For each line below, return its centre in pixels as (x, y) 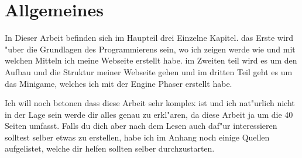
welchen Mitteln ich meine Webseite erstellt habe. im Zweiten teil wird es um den (151, 60)
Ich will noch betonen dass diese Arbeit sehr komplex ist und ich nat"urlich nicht (150, 103)
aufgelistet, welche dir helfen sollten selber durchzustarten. (110, 148)
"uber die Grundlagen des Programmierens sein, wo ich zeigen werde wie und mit (150, 49)
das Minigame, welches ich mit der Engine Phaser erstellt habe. (119, 83)
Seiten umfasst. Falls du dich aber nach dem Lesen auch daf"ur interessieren (141, 126)
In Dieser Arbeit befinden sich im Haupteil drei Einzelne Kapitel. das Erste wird (149, 38)
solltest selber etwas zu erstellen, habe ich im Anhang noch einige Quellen (137, 137)
